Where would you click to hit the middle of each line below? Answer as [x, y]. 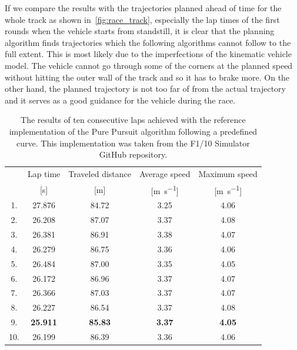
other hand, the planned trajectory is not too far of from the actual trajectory [145, 89]
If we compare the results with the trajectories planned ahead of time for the [143, 8]
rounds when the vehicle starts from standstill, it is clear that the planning [140, 31]
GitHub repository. [133, 154]
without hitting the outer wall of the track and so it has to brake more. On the [147, 77]
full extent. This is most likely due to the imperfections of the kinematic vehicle [148, 54]
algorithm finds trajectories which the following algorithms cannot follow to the [148, 42]
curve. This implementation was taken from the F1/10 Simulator [133, 143]
